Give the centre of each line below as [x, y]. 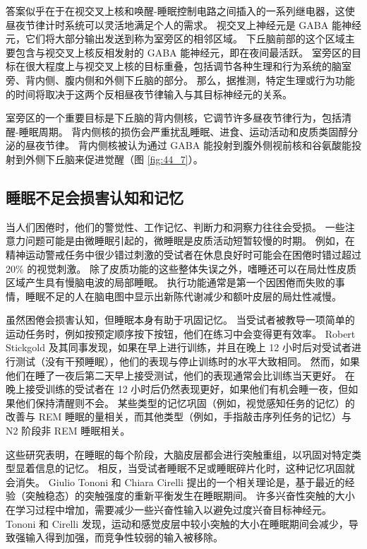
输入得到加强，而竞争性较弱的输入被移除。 [124, 537]
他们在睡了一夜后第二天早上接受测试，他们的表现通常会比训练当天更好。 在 [180, 375]
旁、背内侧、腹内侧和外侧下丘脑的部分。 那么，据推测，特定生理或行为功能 [180, 79]
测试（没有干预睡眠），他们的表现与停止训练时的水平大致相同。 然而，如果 [187, 361]
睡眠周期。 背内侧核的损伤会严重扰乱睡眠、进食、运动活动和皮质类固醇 [183, 131]
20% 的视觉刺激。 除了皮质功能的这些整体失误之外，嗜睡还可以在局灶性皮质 [181, 268]
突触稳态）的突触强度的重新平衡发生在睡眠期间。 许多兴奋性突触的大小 [190, 496]
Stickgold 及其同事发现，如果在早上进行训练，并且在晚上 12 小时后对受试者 [179, 347]
